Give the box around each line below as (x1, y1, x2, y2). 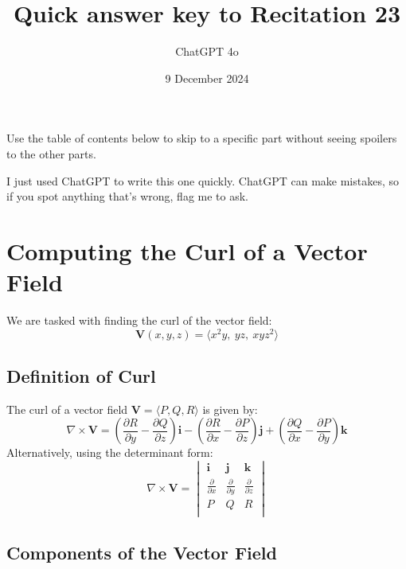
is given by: (202, 400, 258, 417)
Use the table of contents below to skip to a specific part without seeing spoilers (6, 130, 397, 146)
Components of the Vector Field (6, 540, 277, 564)
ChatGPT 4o (175, 43, 239, 60)
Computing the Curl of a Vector (6, 234, 368, 267)
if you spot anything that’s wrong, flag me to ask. (6, 188, 249, 205)
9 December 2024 (165, 69, 249, 86)
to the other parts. (6, 145, 96, 162)
